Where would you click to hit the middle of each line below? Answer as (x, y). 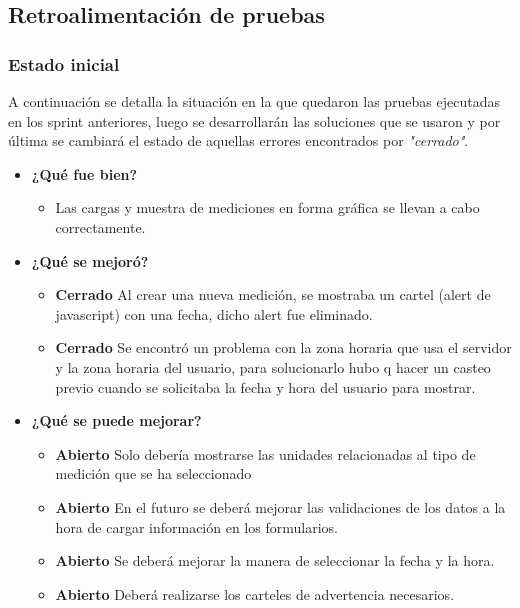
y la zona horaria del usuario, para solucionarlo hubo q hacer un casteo (273, 366)
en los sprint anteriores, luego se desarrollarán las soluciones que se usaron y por (254, 120)
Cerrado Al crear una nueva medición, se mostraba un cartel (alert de (273, 294)
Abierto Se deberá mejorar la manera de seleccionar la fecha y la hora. (275, 560)
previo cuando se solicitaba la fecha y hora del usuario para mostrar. (265, 386)
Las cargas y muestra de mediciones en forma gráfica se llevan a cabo (267, 207)
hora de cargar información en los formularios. (196, 526)
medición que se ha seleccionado (153, 473)
